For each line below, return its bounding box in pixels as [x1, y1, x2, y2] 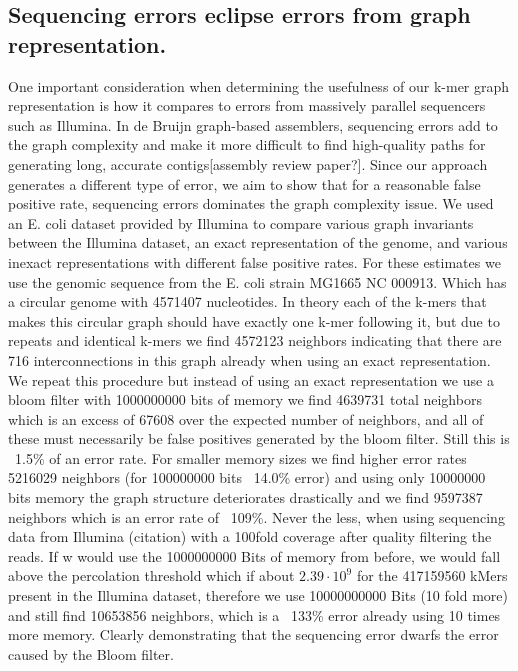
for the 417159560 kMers [356, 565, 508, 586]
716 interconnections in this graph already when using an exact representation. [8, 349, 491, 370]
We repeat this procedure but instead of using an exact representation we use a [8, 369, 494, 390]
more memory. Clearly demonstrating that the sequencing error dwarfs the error [8, 624, 499, 645]
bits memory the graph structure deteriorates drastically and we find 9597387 [8, 487, 483, 508]
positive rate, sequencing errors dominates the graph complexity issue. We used [8, 193, 494, 214]
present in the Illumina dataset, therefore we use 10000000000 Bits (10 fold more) [8, 585, 508, 606]
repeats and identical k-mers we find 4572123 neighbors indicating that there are [8, 330, 502, 351]
